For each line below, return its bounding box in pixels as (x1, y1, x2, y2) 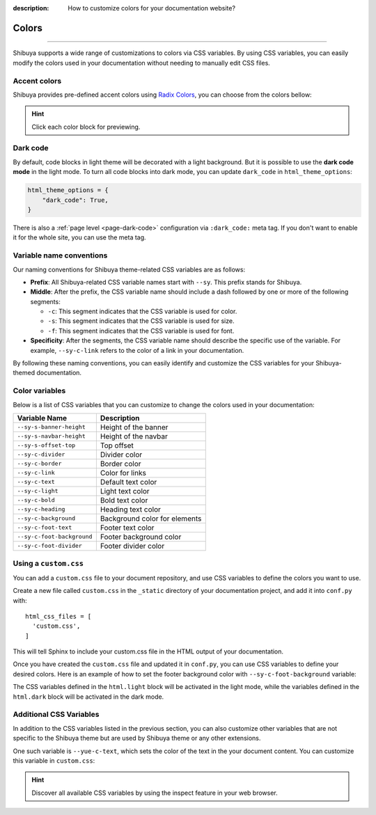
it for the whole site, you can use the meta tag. (13, 233, 146, 242)
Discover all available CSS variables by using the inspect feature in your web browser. (31, 789, 278, 797)
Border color (100, 459, 142, 468)
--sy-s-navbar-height (17, 432, 86, 440)
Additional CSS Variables (13, 710, 100, 720)
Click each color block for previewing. (31, 122, 141, 131)
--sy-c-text (17, 478, 55, 486)
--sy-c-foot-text (17, 524, 72, 532)
